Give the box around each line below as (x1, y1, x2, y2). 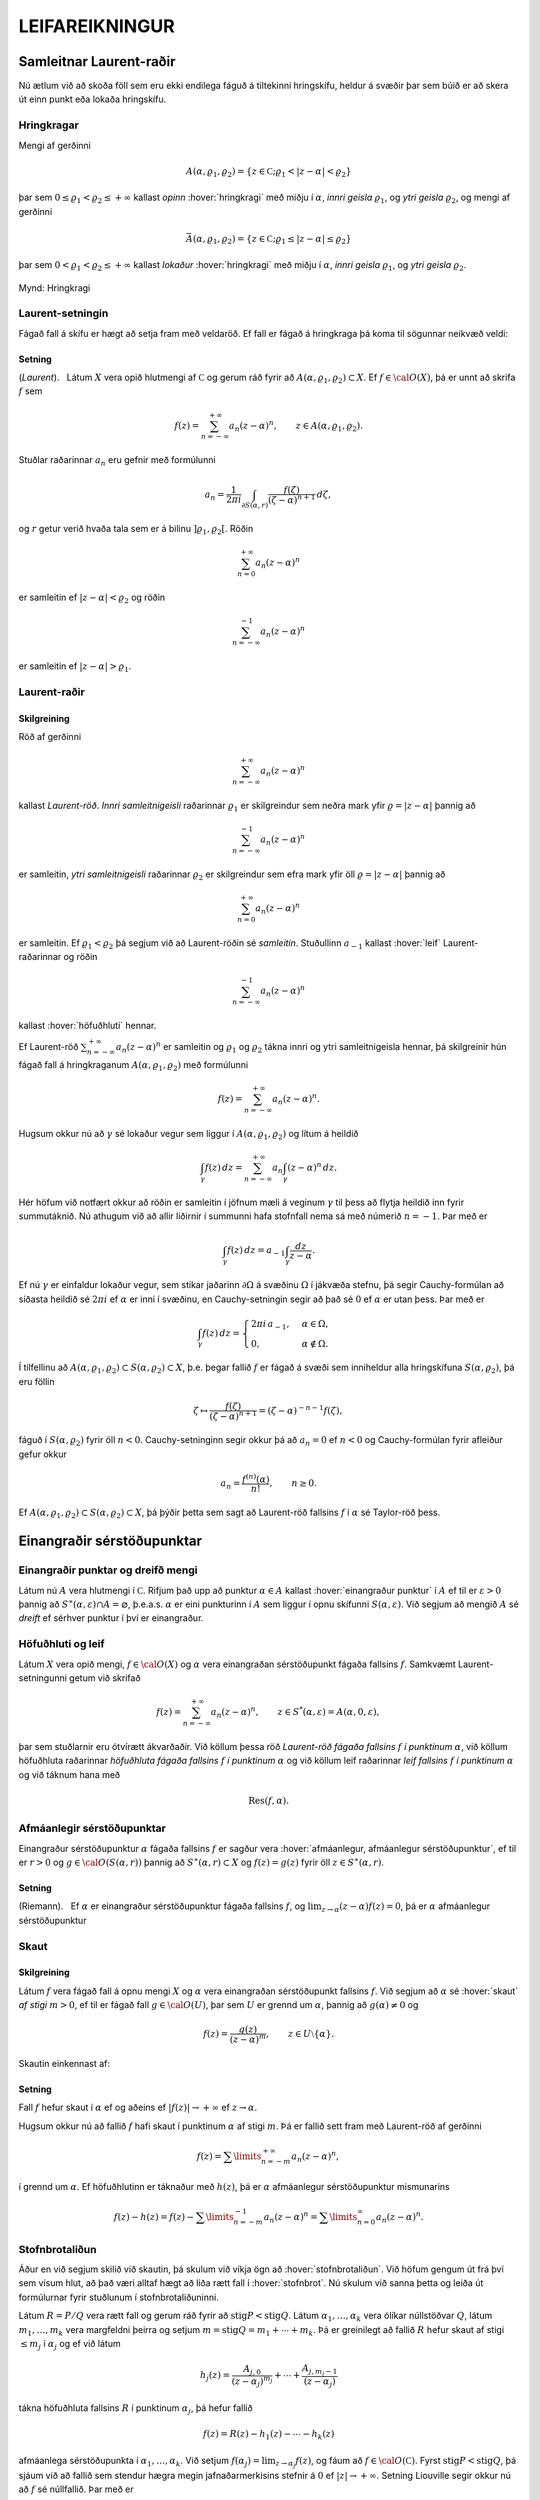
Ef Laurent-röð (18, 1041, 79, 1053)
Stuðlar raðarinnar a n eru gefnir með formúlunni (18, 454, 216, 469)
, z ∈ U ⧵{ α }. (265, 2028, 335, 2040)
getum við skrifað (68, 1671, 141, 1684)
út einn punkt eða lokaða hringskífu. (18, 93, 167, 105)
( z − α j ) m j (231, 2373, 273, 2389)
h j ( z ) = (200, 2370, 230, 2384)
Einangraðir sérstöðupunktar (18, 1533, 203, 1550)
